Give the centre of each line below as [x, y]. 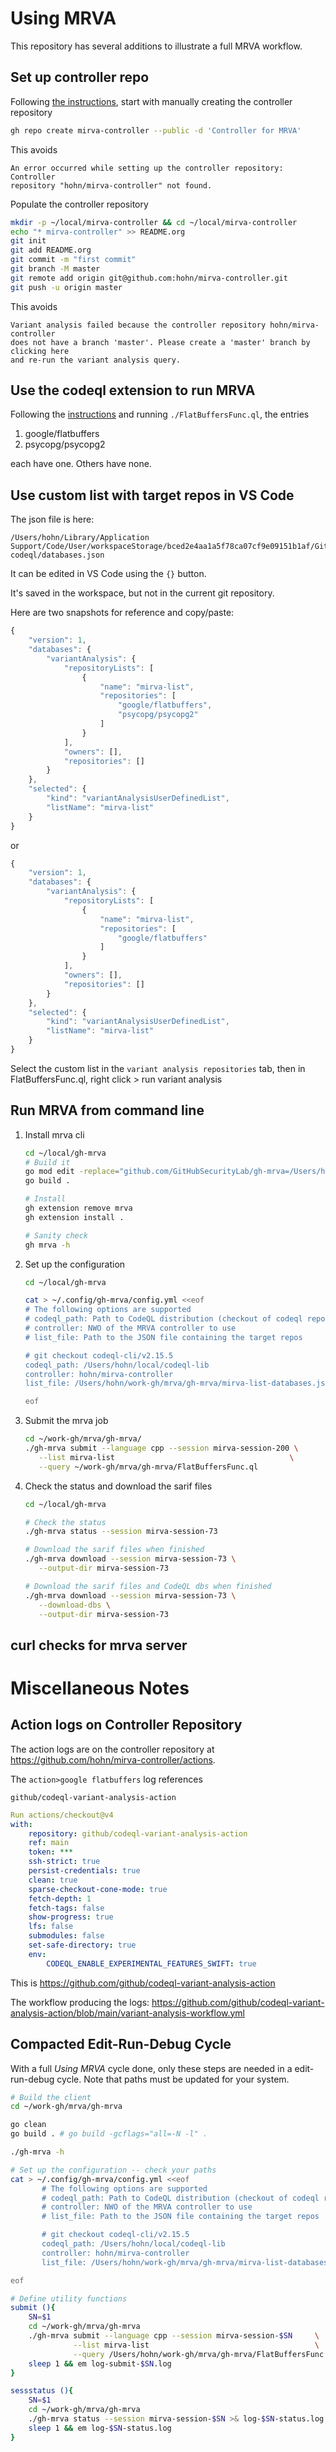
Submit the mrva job [66, 1421]
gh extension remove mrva [78, 1208]
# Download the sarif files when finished [114, 1550]
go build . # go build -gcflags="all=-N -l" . [109, 2134]
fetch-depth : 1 [60, 1898]
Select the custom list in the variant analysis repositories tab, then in [158, 1068]
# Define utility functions [69, 2298]
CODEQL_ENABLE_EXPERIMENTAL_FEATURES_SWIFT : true [151, 1963]
